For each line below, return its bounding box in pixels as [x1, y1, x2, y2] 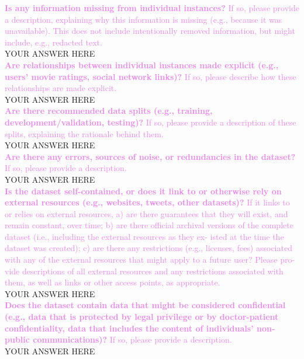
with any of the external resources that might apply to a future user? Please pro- [5, 253, 295, 266]
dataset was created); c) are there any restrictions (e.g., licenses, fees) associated [5, 242, 292, 254]
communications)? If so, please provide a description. [33, 333, 232, 346]
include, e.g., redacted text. [5, 36, 102, 48]
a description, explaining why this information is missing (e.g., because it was [5, 13, 282, 25]
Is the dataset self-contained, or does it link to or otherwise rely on [5, 184, 282, 197]
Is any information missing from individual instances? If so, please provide [5, 2, 299, 13]
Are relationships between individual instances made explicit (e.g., [5, 58, 279, 71]
